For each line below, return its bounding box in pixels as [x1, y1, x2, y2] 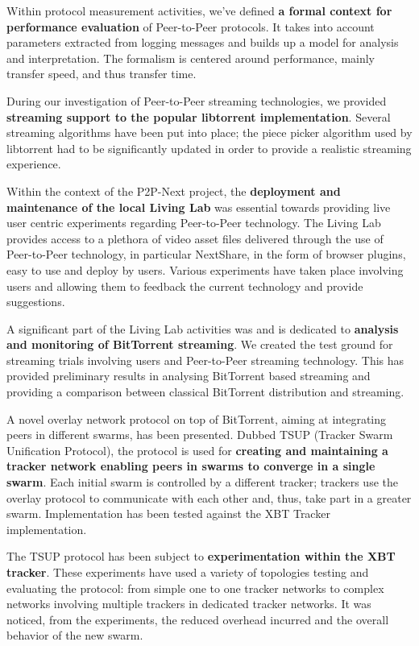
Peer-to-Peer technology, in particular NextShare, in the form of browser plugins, [6, 246, 406, 263]
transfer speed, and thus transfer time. [6, 65, 197, 82]
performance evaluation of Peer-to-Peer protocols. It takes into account [6, 18, 375, 35]
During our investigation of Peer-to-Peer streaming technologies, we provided [6, 92, 387, 109]
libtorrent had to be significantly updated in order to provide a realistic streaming [6, 139, 412, 156]
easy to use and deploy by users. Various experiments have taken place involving [6, 261, 404, 278]
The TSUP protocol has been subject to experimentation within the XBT [6, 548, 396, 565]
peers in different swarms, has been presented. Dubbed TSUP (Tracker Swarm [6, 426, 393, 443]
